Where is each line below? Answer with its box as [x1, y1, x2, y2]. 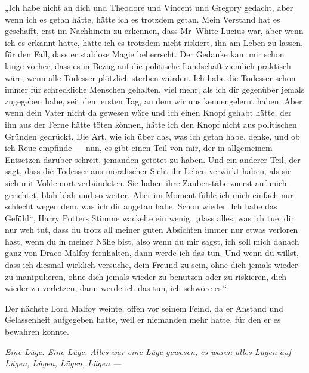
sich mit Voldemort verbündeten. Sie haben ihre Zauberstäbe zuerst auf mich [5, 176, 287, 189]
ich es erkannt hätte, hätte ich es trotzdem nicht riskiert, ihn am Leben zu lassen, [5, 36, 304, 48]
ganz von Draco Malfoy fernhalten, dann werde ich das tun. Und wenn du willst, [5, 246, 299, 259]
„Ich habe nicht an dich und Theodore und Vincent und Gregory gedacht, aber [5, 1, 293, 13]
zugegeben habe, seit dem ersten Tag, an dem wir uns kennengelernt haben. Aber [5, 94, 302, 107]
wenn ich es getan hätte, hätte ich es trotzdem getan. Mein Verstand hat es [5, 13, 280, 25]
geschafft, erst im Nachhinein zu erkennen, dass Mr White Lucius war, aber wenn [5, 24, 304, 37]
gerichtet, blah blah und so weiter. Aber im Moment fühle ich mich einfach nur [5, 188, 293, 201]
